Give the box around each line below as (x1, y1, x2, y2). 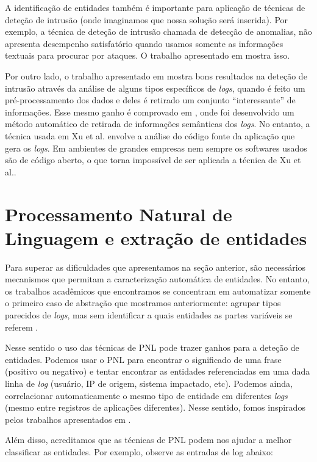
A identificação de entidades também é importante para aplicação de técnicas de (5, 1, 305, 13)
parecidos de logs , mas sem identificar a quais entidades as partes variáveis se (5, 309, 293, 321)
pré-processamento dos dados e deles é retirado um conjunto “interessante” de (5, 94, 296, 106)
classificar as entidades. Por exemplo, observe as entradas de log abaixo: (5, 445, 273, 458)
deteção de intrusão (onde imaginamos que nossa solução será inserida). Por (5, 13, 288, 26)
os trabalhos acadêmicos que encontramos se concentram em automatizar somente (5, 284, 311, 297)
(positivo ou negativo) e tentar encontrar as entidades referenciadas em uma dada (5, 365, 310, 378)
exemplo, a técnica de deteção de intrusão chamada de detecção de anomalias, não (5, 25, 312, 38)
